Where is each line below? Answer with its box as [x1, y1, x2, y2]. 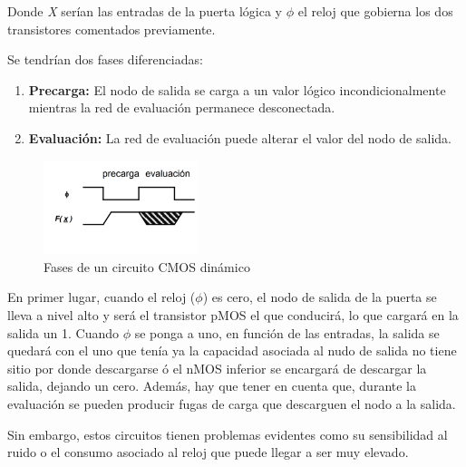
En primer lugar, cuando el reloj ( [7, 287, 196, 306]
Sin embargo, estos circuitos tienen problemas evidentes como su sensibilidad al [7, 424, 448, 443]
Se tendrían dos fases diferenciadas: [7, 50, 203, 69]
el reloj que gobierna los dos [297, 2, 453, 20]
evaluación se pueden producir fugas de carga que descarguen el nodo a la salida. [7, 394, 456, 413]
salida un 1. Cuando [7, 323, 119, 342]
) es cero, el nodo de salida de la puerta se [202, 287, 437, 306]
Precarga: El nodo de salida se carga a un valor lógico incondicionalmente [28, 80, 446, 99]
